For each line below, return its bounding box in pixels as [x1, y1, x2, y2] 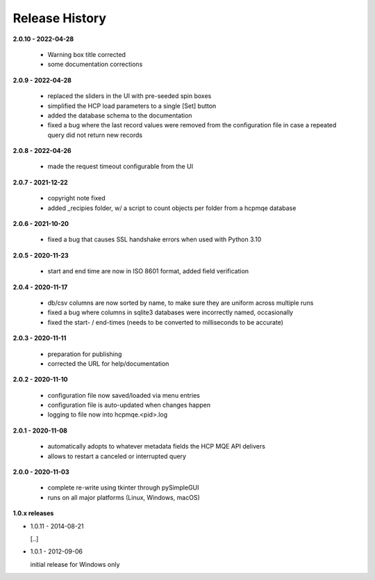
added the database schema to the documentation [47, 111, 192, 120]
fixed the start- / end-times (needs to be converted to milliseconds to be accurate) [47, 318, 284, 326]
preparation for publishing [47, 350, 122, 358]
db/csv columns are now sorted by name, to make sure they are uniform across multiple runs [47, 298, 314, 307]
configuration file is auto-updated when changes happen [47, 401, 211, 410]
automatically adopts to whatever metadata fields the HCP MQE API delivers [47, 442, 265, 451]
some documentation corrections [47, 60, 143, 69]
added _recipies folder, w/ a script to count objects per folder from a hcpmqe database [47, 204, 297, 212]
